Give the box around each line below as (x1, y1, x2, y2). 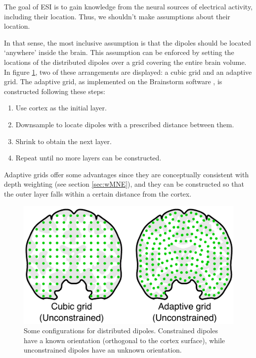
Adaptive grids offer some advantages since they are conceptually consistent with (4, 169, 249, 179)
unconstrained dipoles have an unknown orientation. (24, 345, 182, 355)
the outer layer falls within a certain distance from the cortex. (4, 188, 192, 199)
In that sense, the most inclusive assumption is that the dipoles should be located (4, 37, 252, 48)
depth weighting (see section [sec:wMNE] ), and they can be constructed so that (4, 179, 244, 189)
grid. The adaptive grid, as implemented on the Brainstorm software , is (4, 76, 222, 87)
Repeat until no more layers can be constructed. (15, 153, 162, 163)
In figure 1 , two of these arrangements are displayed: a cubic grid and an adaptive (4, 66, 252, 77)
